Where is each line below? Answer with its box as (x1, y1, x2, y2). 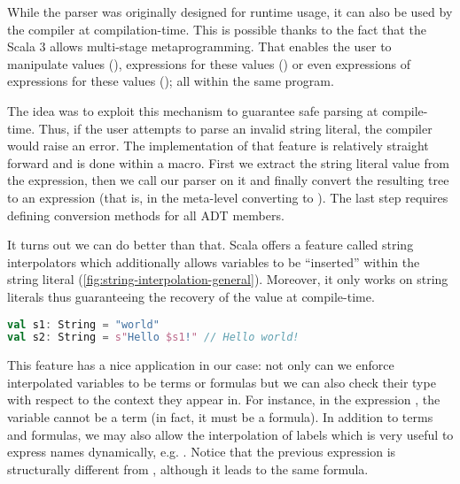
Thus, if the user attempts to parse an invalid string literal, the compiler (38, 119, 433, 137)
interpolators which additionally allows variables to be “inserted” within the (7, 252, 420, 271)
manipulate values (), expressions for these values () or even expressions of (7, 54, 411, 73)
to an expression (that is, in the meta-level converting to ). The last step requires (7, 188, 448, 206)
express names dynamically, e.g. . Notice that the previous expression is (7, 442, 396, 461)
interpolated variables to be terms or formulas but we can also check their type (7, 373, 436, 391)
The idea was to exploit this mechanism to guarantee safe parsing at (7, 101, 378, 119)
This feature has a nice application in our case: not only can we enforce (7, 356, 394, 374)
